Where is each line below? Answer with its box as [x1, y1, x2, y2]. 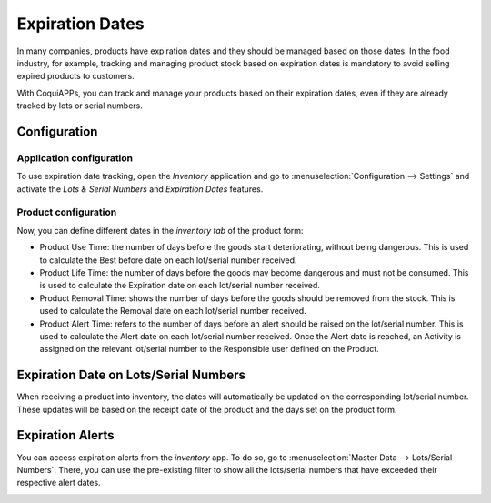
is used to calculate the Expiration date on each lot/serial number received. [39, 280, 320, 291]
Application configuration [16, 151, 134, 164]
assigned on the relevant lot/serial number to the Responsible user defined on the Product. [39, 344, 379, 355]
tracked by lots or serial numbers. [16, 100, 143, 111]
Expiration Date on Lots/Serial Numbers [16, 367, 245, 383]
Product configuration [16, 206, 117, 218]
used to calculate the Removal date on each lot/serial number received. [39, 306, 306, 317]
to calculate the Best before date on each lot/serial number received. [39, 255, 297, 266]
